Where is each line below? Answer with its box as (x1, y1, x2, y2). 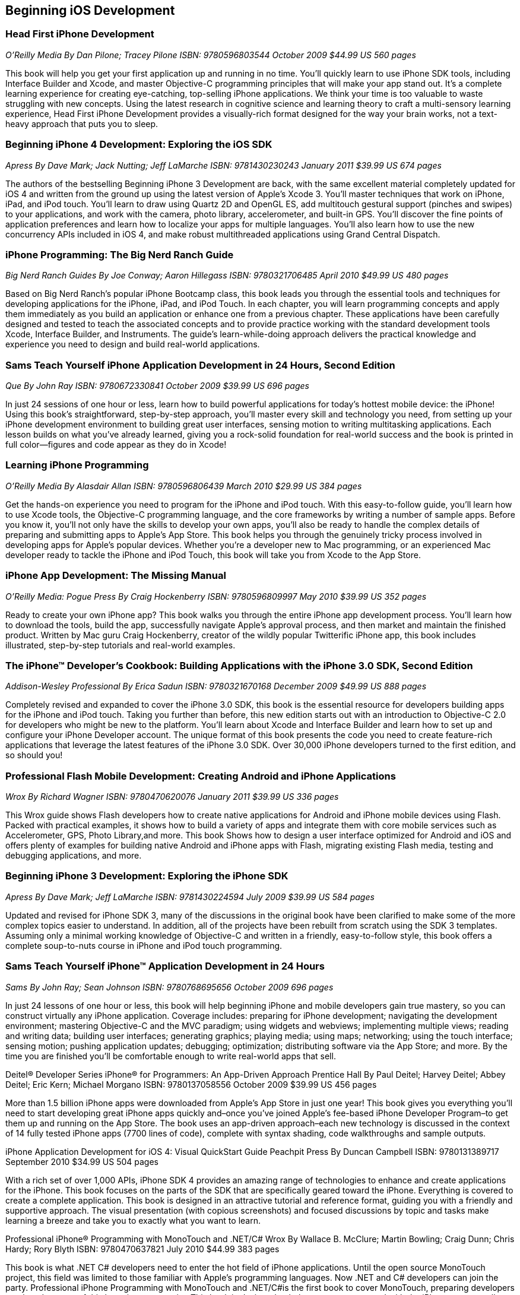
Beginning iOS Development (5, 3, 175, 18)
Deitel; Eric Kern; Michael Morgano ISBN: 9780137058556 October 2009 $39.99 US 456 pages (5, 1079, 377, 1090)
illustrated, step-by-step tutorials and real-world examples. (5, 639, 236, 650)
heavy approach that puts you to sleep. (5, 118, 158, 129)
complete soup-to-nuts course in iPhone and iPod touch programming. (5, 940, 283, 951)
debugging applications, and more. (5, 850, 142, 861)
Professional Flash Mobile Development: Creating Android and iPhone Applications (5, 770, 396, 782)
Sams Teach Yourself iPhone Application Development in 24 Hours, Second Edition (5, 359, 395, 371)
